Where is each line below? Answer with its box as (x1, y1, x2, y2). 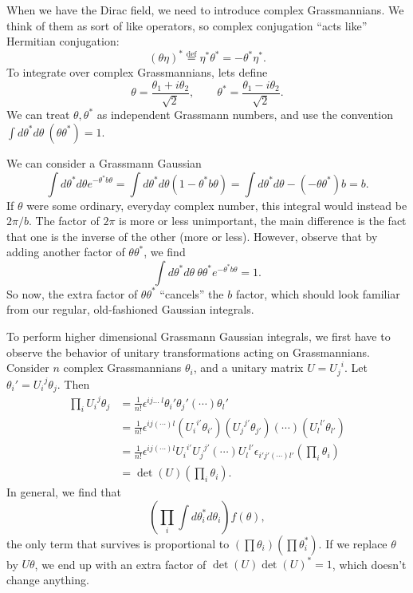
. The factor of (29, 212, 100, 229)
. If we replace (318, 535, 387, 551)
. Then (57, 375, 90, 392)
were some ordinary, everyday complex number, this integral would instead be (26, 196, 407, 213)
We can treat (6, 106, 70, 123)
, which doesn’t (332, 555, 407, 572)
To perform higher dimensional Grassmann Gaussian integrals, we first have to (6, 328, 391, 345)
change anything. (6, 571, 89, 587)
